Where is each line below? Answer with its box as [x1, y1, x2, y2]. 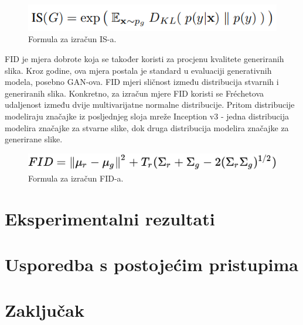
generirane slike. [5, 133, 63, 145]
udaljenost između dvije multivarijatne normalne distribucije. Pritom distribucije [5, 98, 295, 111]
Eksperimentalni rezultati [5, 206, 215, 230]
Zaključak [5, 298, 84, 322]
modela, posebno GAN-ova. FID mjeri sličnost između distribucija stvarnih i [5, 76, 279, 88]
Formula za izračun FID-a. [28, 172, 124, 184]
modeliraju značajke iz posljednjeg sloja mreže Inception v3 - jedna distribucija [5, 110, 289, 122]
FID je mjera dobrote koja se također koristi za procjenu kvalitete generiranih [5, 52, 284, 64]
